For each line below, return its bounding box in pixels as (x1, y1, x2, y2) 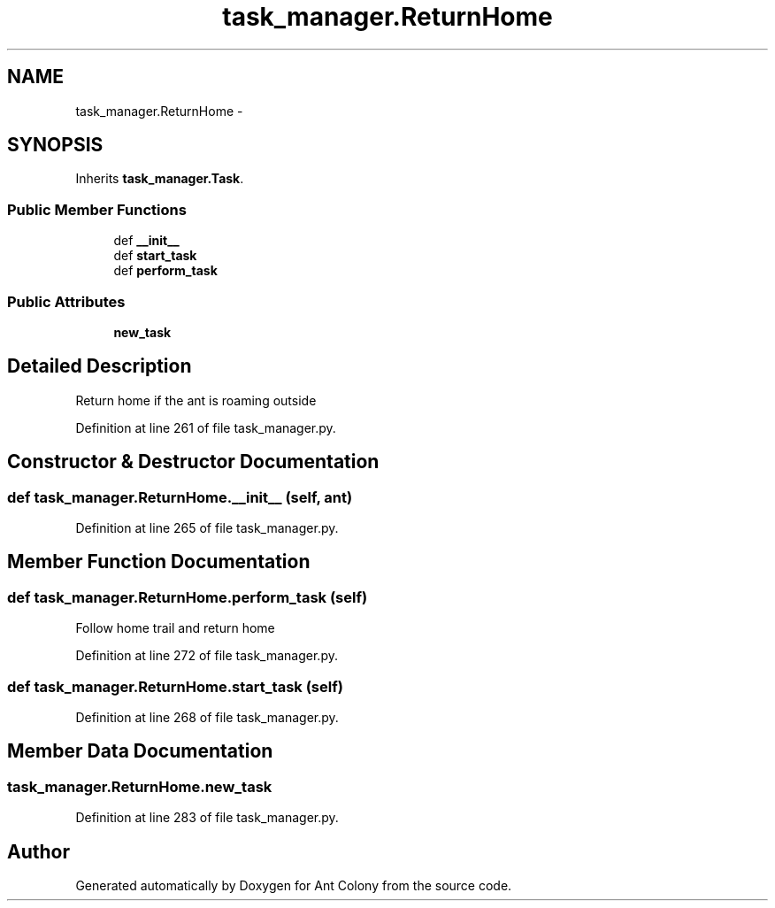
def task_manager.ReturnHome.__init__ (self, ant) (7, 488, 353, 506)
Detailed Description (7, 355, 192, 378)
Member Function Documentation (7, 550, 311, 573)
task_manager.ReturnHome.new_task (7, 777, 272, 796)
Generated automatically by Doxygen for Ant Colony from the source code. (75, 878, 512, 894)
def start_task (113, 248, 197, 264)
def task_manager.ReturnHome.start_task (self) (7, 677, 343, 696)
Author (7, 840, 70, 863)
